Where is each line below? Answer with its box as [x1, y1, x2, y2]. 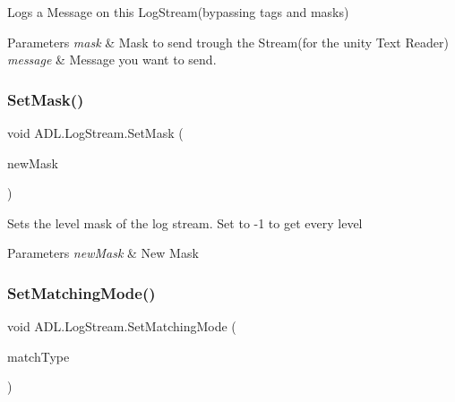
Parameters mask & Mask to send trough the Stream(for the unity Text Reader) [7, 32, 449, 51]
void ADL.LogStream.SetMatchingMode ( [7, 317, 236, 336]
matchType [7, 346, 70, 365]
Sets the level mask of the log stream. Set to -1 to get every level [7, 213, 363, 232]
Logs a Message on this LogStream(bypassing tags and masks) [7, 3, 349, 21]
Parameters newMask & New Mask [7, 244, 199, 262]
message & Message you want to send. [7, 50, 217, 69]
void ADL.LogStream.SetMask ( [7, 124, 184, 141]
